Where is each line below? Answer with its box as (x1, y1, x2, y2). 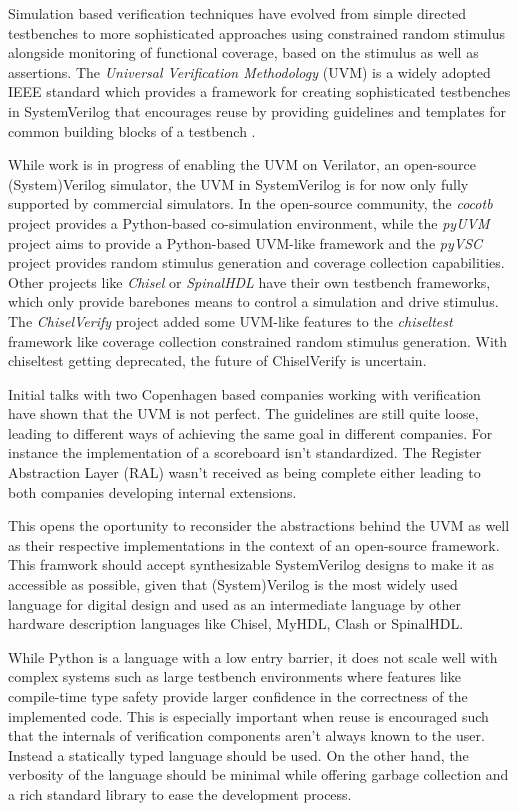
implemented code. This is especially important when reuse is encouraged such (8, 705, 489, 726)
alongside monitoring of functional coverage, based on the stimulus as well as (8, 42, 479, 63)
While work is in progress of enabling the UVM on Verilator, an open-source (8, 154, 477, 175)
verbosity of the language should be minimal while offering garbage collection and (8, 764, 509, 785)
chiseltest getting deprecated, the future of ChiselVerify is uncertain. (8, 350, 427, 371)
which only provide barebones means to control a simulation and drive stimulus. (8, 291, 499, 312)
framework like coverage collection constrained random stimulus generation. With (8, 330, 508, 351)
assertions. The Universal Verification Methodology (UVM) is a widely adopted (8, 61, 491, 82)
